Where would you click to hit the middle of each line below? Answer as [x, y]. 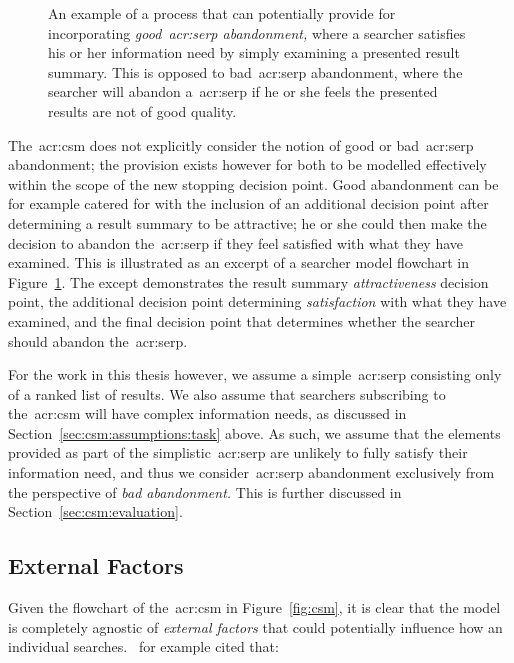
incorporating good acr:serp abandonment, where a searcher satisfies [257, 32]
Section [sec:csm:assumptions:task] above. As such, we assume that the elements [254, 432]
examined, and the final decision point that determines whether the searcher [242, 320]
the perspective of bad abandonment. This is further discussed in [205, 491]
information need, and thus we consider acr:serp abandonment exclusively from [251, 472]
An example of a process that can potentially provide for [222, 13]
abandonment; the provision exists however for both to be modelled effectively [247, 164]
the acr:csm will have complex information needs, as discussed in [207, 413]
